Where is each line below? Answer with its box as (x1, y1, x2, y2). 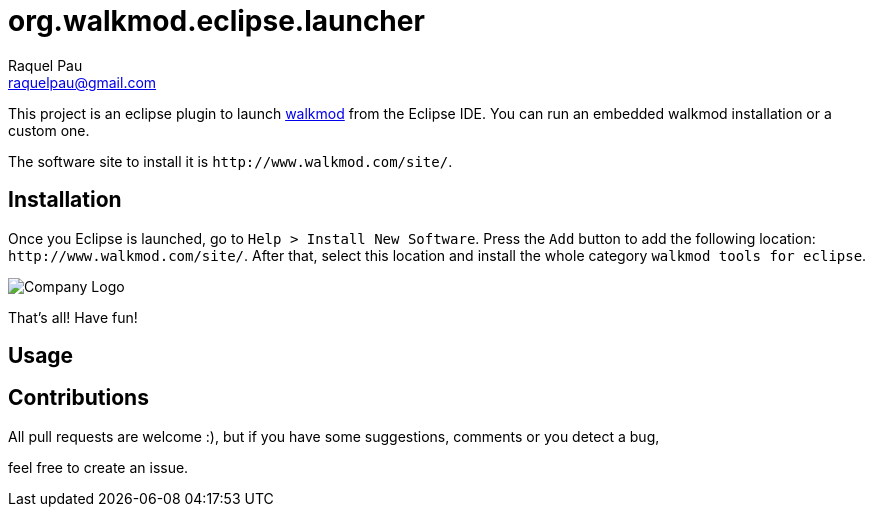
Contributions (8, 385, 149, 411)
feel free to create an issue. (8, 458, 189, 476)
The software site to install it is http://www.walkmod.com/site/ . (8, 152, 453, 170)
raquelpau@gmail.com (8, 73, 157, 91)
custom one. (8, 121, 90, 139)
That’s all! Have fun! (8, 308, 138, 326)
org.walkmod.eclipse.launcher (8, 4, 425, 38)
